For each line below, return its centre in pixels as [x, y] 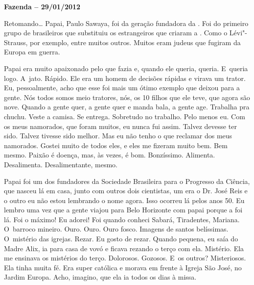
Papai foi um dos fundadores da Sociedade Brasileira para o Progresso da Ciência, [127, 181]
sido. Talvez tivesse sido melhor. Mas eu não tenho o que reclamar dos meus [118, 136]
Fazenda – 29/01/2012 [42, 6]
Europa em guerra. [32, 52]
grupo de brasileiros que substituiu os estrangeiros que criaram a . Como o [116, 33]
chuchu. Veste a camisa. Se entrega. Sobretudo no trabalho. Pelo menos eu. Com [125, 116]
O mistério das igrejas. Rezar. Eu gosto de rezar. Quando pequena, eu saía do [121, 239]
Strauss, [16, 42]
